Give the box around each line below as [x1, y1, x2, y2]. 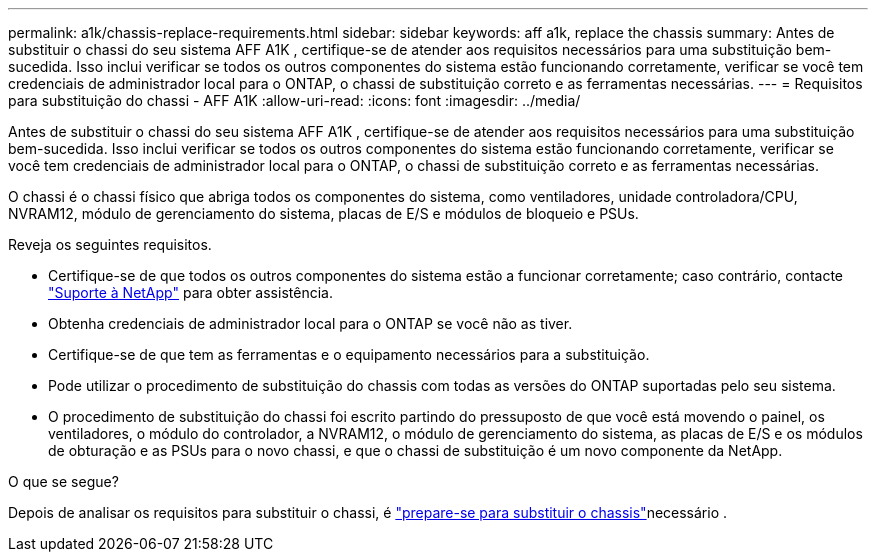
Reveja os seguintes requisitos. [8, 236, 212, 253]
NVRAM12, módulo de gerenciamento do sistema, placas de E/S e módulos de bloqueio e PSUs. [8, 205, 639, 222]
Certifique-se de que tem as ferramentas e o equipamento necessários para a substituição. [48, 346, 650, 363]
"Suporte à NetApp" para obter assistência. [48, 284, 333, 301]
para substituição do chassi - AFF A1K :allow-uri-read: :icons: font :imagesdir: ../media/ [8, 92, 581, 109]
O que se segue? [8, 473, 119, 490]
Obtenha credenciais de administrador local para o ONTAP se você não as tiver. [48, 315, 573, 332]
